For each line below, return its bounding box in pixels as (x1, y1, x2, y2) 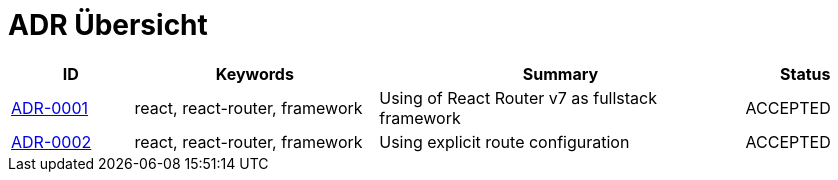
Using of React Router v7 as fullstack (379, 87, 657, 108)
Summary (522, 63, 599, 84)
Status (780, 63, 831, 84)
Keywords (215, 63, 294, 84)
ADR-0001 (11, 97, 89, 118)
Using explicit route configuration (379, 131, 630, 152)
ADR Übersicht (8, 8, 208, 42)
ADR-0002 (11, 131, 92, 152)
